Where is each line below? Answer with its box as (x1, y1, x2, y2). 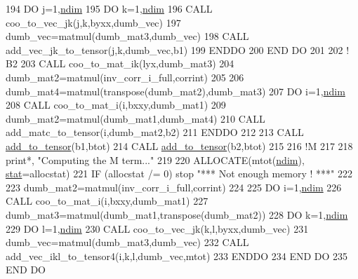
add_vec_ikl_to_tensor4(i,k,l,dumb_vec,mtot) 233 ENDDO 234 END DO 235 (6, 248, 348, 263)
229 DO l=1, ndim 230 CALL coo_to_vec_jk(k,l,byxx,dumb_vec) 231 (6, 221, 309, 236)
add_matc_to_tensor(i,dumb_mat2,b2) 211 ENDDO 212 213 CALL (6, 125, 304, 139)
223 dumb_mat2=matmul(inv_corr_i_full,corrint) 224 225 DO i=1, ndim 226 (6, 179, 342, 194)
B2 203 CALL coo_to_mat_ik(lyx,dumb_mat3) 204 (6, 56, 234, 71)
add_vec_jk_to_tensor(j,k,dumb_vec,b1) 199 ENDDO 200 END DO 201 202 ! (6, 42, 350, 57)
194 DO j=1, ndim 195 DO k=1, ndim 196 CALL (6, 1, 213, 15)
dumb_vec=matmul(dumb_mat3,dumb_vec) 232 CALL (6, 235, 249, 250)
